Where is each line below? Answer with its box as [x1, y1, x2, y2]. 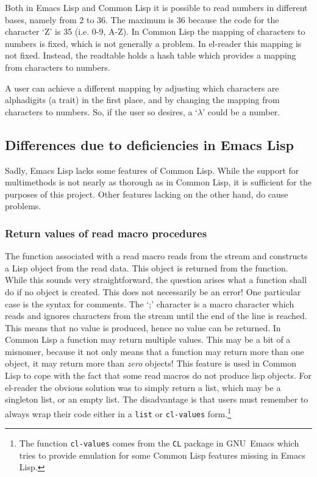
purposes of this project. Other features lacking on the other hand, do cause [5, 187, 288, 200]
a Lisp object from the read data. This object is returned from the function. [5, 261, 288, 274]
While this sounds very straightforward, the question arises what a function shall [5, 273, 307, 286]
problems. [5, 199, 41, 212]
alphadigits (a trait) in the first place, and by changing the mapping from [5, 93, 280, 106]
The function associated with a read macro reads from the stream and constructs [5, 249, 308, 262]
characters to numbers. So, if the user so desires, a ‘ [5, 105, 198, 118]
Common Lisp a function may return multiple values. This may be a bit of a [5, 333, 291, 346]
